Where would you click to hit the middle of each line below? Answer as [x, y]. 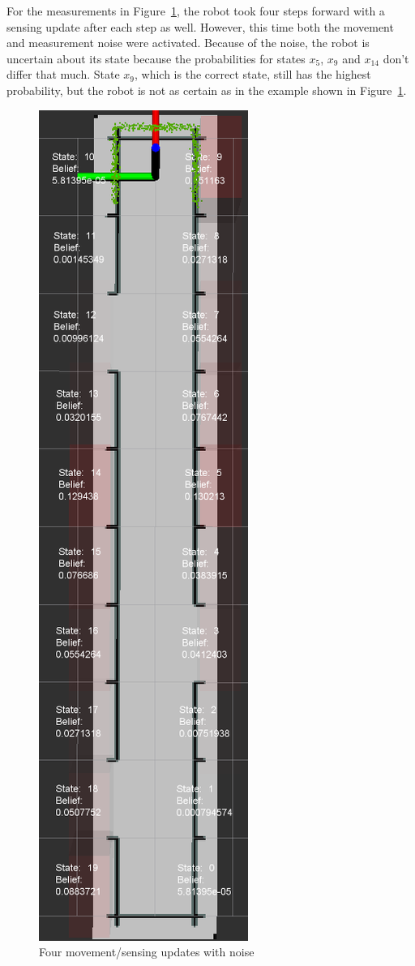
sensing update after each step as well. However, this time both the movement [200, 26]
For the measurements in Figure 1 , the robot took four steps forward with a [196, 11]
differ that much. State [63, 74]
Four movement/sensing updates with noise [147, 952]
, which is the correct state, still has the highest [253, 74]
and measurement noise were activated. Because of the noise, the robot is [188, 43]
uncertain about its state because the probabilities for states [156, 58]
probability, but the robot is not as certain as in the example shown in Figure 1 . [207, 90]
